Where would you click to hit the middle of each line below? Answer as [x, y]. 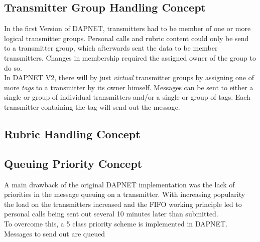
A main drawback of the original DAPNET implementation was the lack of [119, 184]
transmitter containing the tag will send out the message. [92, 106]
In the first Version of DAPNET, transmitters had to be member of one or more [127, 28]
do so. [13, 67]
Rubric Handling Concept [72, 134]
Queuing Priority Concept [73, 163]
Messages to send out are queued [54, 233]
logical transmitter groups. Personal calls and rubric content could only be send [126, 38]
